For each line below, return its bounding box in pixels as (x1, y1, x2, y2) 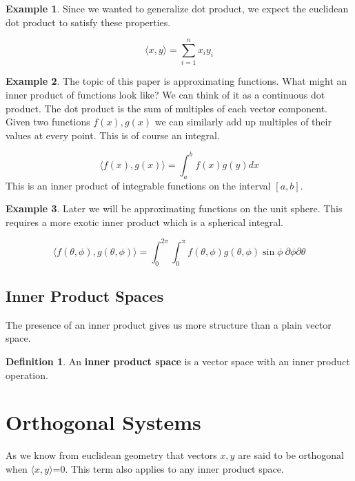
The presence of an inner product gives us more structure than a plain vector (6, 317, 332, 331)
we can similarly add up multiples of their (154, 114, 332, 129)
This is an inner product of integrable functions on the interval (6, 178, 271, 192)
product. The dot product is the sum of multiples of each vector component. (6, 101, 328, 115)
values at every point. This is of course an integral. (6, 127, 220, 142)
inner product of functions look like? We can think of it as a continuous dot (6, 87, 325, 101)
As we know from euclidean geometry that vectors (6, 448, 217, 462)
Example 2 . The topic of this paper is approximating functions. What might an (6, 74, 347, 88)
